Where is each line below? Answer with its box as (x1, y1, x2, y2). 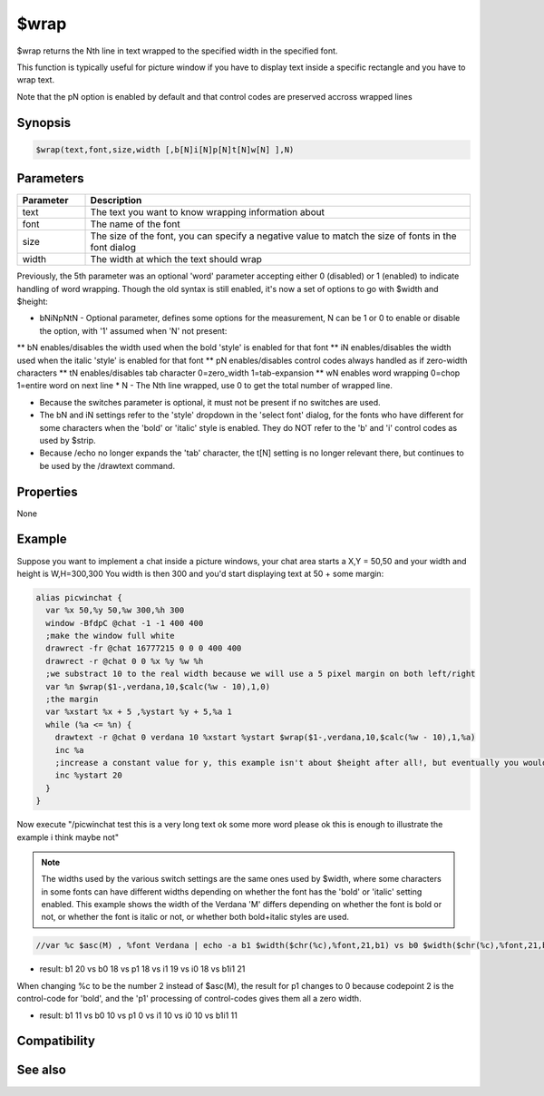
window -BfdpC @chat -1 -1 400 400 (45, 618, 204, 628)
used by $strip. (39, 435, 96, 445)
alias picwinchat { (35, 592, 122, 602)
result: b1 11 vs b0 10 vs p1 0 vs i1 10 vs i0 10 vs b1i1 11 (39, 1010, 238, 1021)
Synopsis (16, 114, 72, 131)
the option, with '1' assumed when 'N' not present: (39, 325, 228, 336)
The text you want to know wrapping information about (90, 206, 325, 219)
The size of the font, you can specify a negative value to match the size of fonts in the (90, 230, 457, 242)
